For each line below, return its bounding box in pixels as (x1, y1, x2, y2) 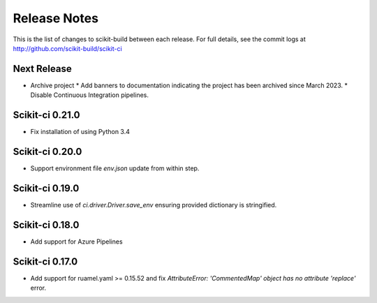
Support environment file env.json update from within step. (30, 164, 200, 172)
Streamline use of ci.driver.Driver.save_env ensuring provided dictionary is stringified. (30, 200, 277, 209)
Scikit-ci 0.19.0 (13, 182, 80, 194)
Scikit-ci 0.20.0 (13, 145, 82, 157)
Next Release (13, 63, 73, 75)
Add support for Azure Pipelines (30, 237, 123, 246)
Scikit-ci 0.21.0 (13, 109, 80, 121)
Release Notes (13, 10, 99, 26)
